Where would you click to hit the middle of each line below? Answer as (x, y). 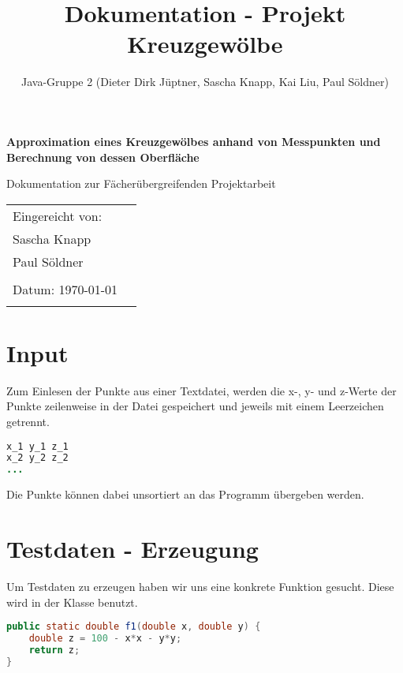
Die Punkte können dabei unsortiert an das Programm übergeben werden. (185, 494)
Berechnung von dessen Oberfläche (103, 157)
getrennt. (28, 421)
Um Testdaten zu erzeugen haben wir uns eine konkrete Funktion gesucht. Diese (200, 586)
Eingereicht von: (58, 215)
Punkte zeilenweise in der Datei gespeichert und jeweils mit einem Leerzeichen (195, 406)
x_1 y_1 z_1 (37, 446)
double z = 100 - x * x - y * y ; (105, 638)
